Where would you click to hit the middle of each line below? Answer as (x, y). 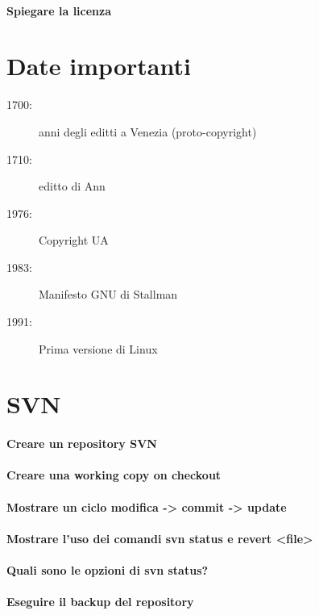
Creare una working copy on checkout (114, 475)
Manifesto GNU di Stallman (108, 294)
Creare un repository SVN (82, 443)
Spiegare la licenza (59, 10)
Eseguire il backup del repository (100, 602)
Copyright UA (74, 240)
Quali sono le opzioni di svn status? (108, 569)
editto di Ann (72, 186)
